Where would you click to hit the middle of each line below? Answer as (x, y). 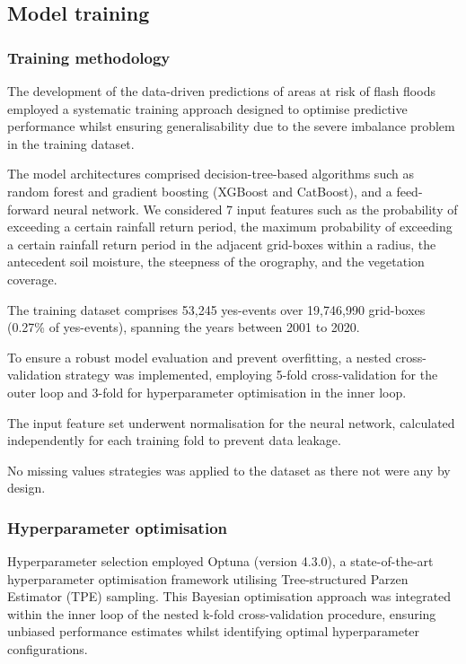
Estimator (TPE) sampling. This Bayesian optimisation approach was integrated (229, 596)
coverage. (32, 279)
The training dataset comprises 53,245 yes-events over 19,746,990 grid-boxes (216, 309)
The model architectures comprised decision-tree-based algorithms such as (211, 174)
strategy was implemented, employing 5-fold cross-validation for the (251, 375)
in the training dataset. (71, 143)
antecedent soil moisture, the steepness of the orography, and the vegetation (216, 262)
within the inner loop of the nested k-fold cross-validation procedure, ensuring (222, 613)
